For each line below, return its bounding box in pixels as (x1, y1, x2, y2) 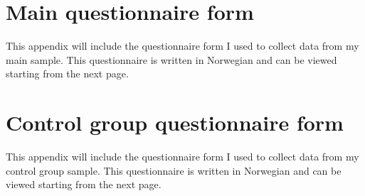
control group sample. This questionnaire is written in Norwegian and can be (6, 163, 342, 178)
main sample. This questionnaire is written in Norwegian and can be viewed (6, 52, 337, 67)
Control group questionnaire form (6, 108, 344, 137)
